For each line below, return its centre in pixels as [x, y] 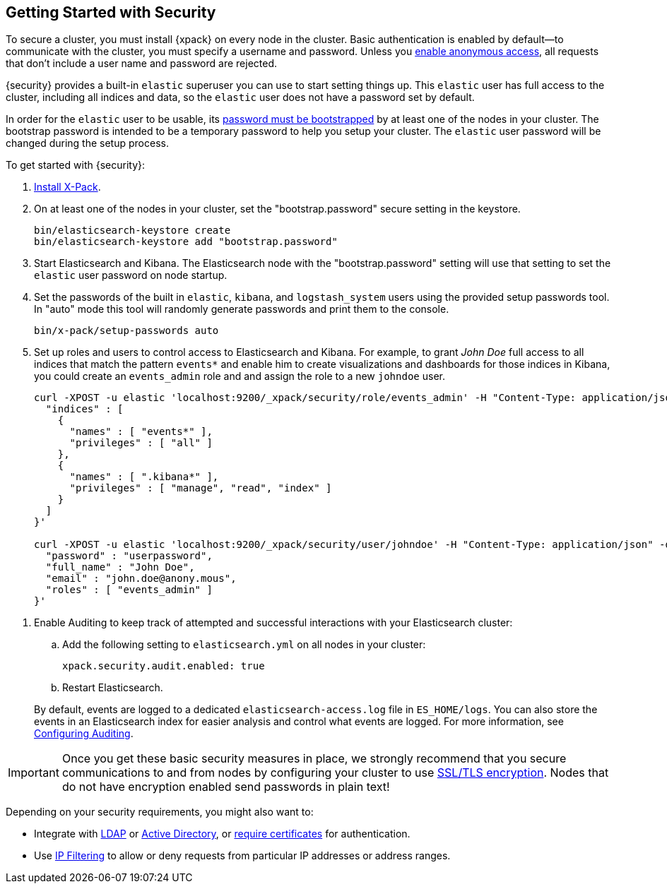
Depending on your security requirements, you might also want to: [160, 812]
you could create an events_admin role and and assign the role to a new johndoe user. [240, 376]
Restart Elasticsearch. [113, 688]
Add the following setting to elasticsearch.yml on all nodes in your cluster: [244, 645]
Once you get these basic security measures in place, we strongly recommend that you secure [314, 759]
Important [34, 773]
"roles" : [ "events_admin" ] [129, 590]
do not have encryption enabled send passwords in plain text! [226, 787]
